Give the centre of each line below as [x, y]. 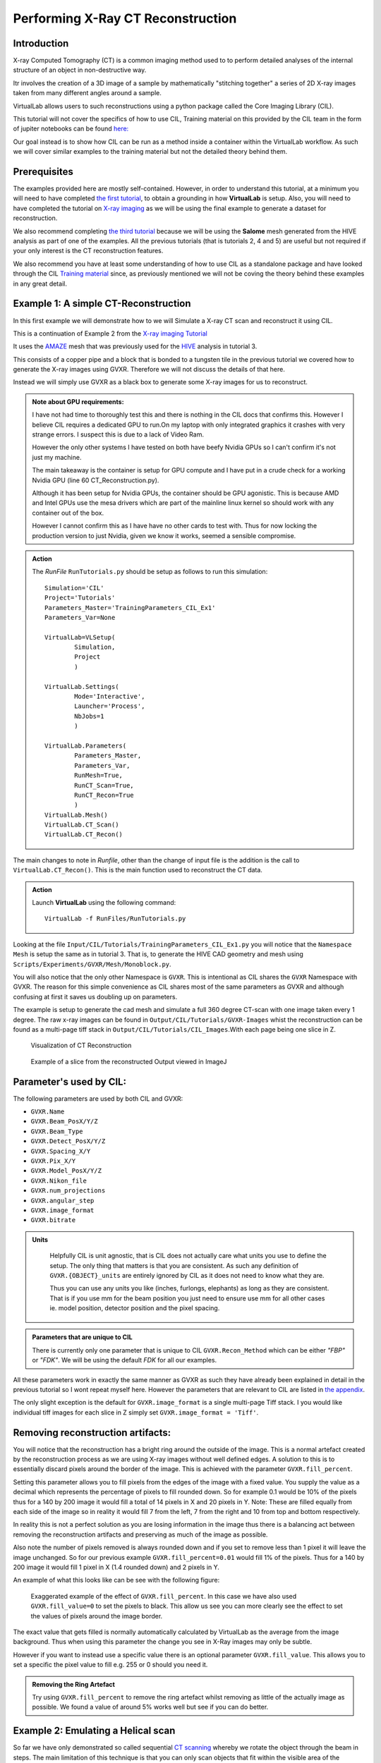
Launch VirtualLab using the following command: [104, 903]
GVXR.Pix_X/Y [53, 1161]
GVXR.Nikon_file [59, 1181]
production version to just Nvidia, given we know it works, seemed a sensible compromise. [164, 535]
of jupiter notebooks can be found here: [71, 129]
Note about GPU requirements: [78, 401]
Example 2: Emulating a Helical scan [94, 1731]
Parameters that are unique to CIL [83, 1337]
